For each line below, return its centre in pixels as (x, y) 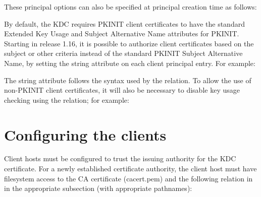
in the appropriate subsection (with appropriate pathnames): (98, 188)
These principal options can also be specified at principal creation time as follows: (130, 7)
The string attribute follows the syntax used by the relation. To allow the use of (128, 80)
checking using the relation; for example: (67, 100)
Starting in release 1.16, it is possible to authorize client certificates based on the (129, 43)
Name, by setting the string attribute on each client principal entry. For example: (130, 63)
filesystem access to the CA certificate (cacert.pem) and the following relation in (128, 178)
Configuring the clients (85, 134)
